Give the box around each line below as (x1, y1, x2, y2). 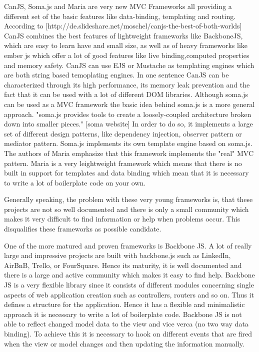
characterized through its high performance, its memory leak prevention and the (4, 79, 250, 89)
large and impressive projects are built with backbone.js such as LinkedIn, (4, 250, 231, 260)
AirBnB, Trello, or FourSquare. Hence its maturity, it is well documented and (4, 259, 242, 270)
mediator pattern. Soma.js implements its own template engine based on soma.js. (4, 138, 252, 148)
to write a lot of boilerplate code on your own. (4, 177, 146, 187)
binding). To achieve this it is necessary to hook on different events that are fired (4, 328, 252, 338)
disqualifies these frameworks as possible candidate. (4, 223, 161, 234)
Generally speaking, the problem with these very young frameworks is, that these (4, 194, 253, 204)
